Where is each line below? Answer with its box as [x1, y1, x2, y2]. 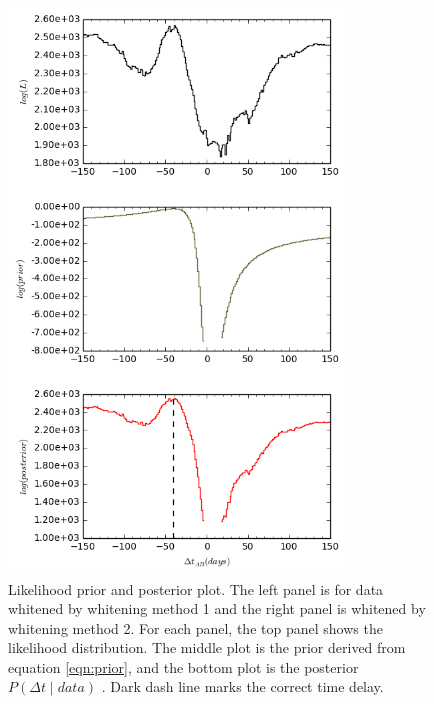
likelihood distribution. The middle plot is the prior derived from [8, 637, 406, 658]
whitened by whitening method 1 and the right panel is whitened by [8, 598, 426, 619]
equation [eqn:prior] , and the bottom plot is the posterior [8, 656, 359, 677]
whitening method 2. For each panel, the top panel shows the [8, 617, 383, 638]
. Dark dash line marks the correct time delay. [101, 676, 384, 697]
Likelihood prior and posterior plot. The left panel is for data [8, 578, 384, 599]
